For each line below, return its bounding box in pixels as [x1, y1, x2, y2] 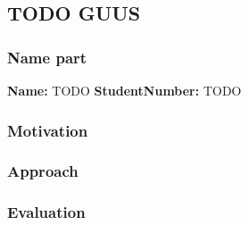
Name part [7, 46, 87, 68]
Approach [7, 160, 79, 182]
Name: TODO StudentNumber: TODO [7, 81, 242, 99]
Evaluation [7, 201, 86, 223]
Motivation [7, 119, 88, 141]
